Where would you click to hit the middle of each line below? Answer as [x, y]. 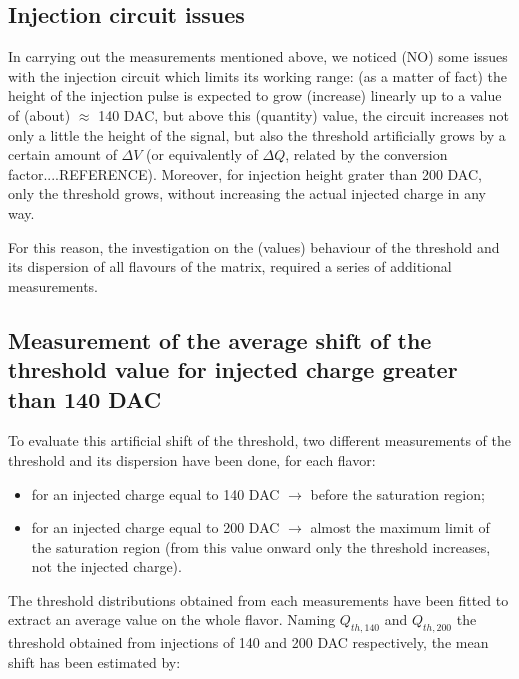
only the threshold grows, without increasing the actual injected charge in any [247, 193]
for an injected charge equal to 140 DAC [155, 493]
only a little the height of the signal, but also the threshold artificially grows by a [257, 134]
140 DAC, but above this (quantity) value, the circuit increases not [303, 114]
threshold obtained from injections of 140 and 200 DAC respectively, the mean [248, 642]
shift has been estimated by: [94, 661]
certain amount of [62, 154]
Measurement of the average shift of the [220, 339]
